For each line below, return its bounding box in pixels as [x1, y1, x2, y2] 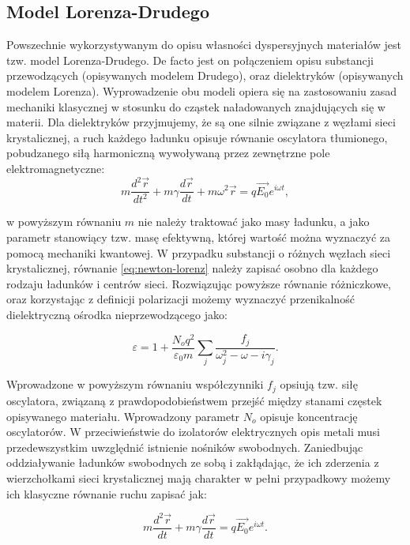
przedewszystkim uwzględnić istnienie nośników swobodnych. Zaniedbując [6, 438, 363, 455]
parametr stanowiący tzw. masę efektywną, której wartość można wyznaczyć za [6, 229, 391, 246]
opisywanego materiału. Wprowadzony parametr [6, 408, 240, 424]
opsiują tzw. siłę [280, 376, 359, 393]
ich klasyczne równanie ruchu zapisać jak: [6, 485, 207, 502]
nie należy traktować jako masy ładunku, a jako [137, 213, 370, 230]
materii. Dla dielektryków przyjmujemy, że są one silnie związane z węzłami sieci [6, 114, 396, 130]
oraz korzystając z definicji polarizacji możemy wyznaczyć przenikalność [6, 291, 355, 307]
